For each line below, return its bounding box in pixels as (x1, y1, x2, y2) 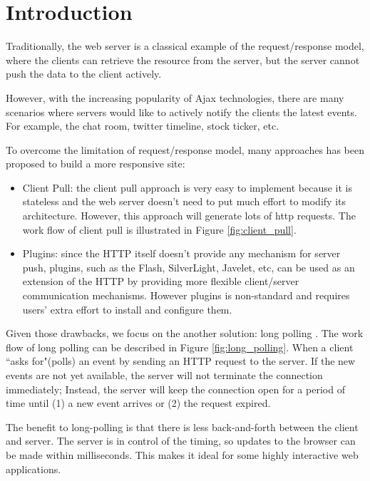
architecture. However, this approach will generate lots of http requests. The (22, 208, 356, 223)
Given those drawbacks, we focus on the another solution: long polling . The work (6, 326, 364, 341)
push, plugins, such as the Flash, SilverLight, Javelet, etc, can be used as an (22, 259, 355, 274)
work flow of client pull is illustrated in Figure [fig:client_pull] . (22, 222, 297, 237)
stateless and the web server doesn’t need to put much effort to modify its (22, 194, 346, 209)
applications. (6, 461, 61, 476)
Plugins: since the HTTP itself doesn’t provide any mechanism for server (22, 246, 341, 261)
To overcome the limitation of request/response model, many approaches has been (6, 142, 364, 157)
